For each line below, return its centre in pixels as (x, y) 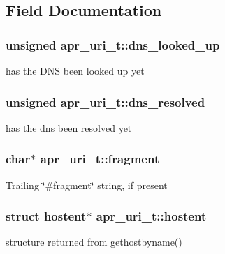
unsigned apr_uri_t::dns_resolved (106, 102)
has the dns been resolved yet (69, 127)
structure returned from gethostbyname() (94, 242)
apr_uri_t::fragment (100, 159)
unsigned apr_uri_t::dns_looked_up (113, 44)
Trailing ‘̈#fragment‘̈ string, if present (87, 185)
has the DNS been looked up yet (75, 70)
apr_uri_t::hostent (151, 216)
